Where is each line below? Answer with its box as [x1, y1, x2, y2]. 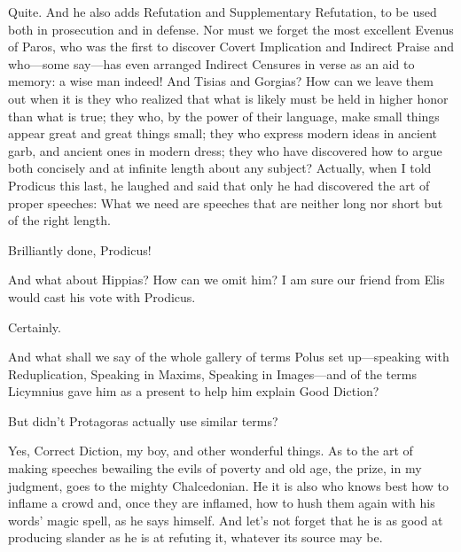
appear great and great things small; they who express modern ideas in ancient [8, 124, 437, 143]
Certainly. [8, 317, 61, 336]
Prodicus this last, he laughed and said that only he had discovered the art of [8, 175, 430, 194]
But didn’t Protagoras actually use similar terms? [8, 411, 278, 430]
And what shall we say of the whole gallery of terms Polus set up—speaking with [8, 347, 449, 366]
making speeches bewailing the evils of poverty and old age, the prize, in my [8, 459, 422, 478]
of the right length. [8, 211, 111, 229]
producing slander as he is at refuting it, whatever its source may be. [8, 528, 383, 547]
